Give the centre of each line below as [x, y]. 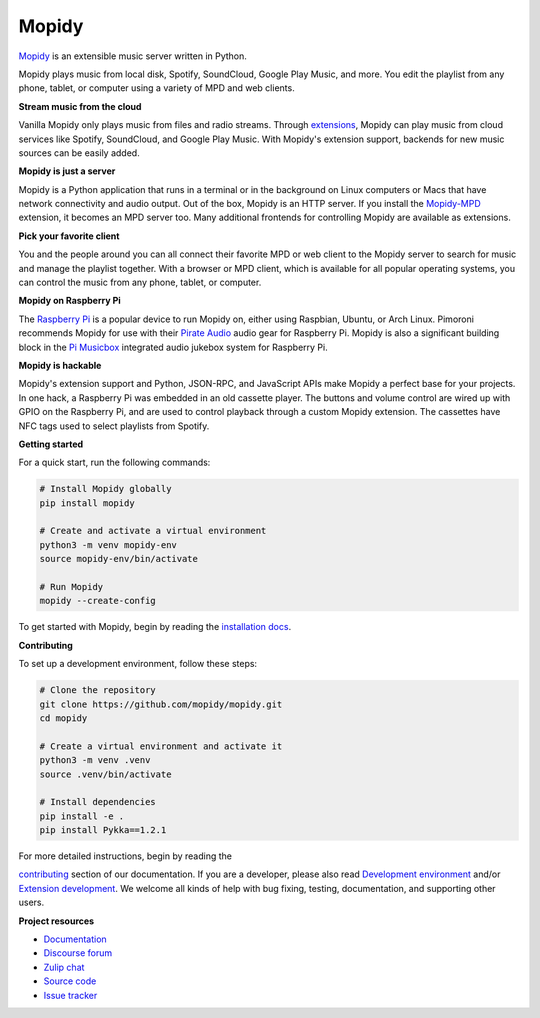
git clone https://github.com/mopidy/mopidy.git [161, 704]
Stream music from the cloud [80, 106]
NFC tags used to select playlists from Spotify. [114, 426]
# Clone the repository [98, 690]
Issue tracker [70, 995]
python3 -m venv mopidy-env [108, 544]
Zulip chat [64, 967]
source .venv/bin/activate [105, 774]
